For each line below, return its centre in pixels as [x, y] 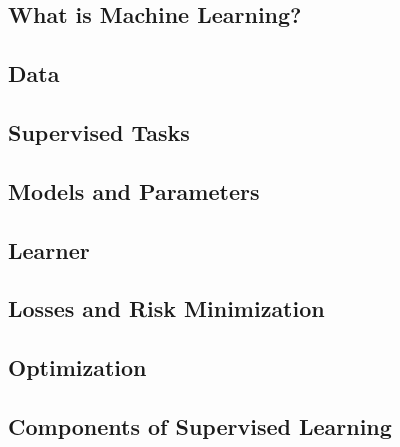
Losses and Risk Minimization [166, 308]
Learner [49, 249]
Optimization [77, 367]
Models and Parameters [134, 190]
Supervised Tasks [99, 131]
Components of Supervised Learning [200, 425]
